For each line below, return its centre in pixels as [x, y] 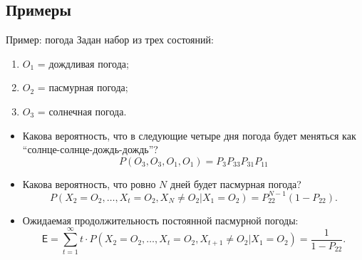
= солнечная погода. [82, 111]
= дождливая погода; [83, 63]
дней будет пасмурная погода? [236, 183]
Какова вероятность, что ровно [89, 183]
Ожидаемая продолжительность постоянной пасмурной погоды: [160, 220]
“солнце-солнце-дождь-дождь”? [90, 149]
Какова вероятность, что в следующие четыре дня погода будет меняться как [189, 135]
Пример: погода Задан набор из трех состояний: [110, 40]
